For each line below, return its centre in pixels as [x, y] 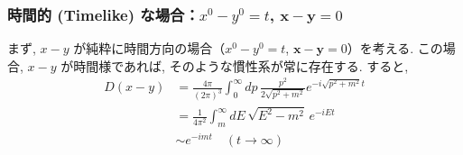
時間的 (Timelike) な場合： [103, 14]
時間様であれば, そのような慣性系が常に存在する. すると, [241, 65]
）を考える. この [395, 48]
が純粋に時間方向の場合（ [149, 48]
